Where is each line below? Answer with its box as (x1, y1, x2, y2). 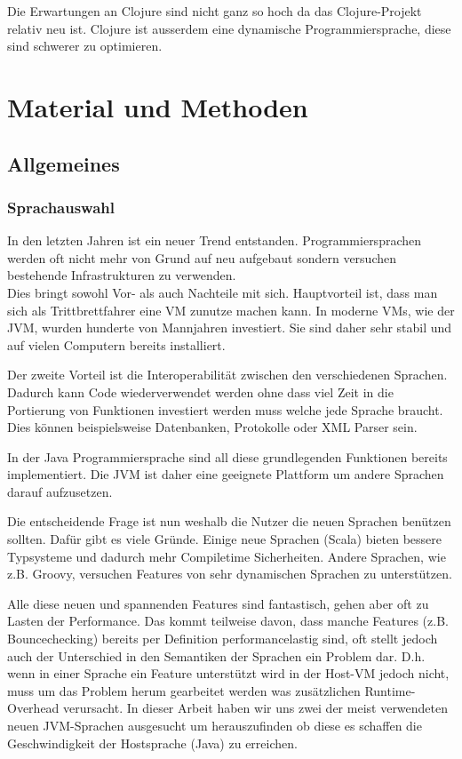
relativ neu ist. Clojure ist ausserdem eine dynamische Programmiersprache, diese (7, 19, 451, 37)
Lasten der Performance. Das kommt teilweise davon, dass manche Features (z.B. (7, 611, 449, 630)
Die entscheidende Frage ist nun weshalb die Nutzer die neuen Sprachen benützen (7, 512, 451, 531)
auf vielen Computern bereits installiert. (7, 335, 226, 354)
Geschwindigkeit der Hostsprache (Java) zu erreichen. (7, 733, 298, 752)
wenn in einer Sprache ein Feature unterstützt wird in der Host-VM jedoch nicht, (7, 664, 450, 683)
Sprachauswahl (7, 196, 115, 218)
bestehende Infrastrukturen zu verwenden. (7, 266, 236, 284)
